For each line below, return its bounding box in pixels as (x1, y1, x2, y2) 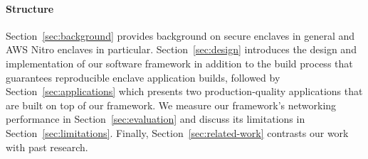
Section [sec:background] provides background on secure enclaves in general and (6, 28, 355, 43)
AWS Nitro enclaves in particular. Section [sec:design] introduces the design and (6, 42, 357, 57)
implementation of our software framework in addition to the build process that (6, 55, 353, 70)
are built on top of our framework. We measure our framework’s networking (6, 97, 337, 112)
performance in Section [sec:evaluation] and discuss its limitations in (6, 111, 305, 126)
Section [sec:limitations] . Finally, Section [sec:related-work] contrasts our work (6, 125, 349, 140)
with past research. (6, 139, 88, 154)
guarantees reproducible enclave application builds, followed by (6, 70, 280, 84)
